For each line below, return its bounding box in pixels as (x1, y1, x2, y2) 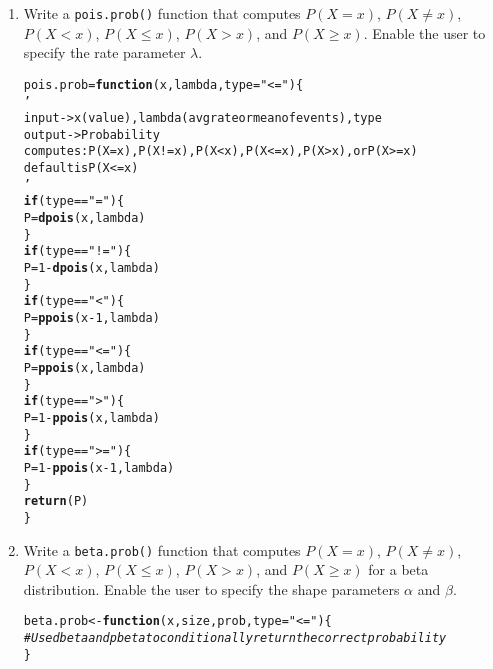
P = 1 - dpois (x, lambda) (23, 261, 160, 276)
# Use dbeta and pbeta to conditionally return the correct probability (23, 631, 447, 646)
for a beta (368, 559, 429, 580)
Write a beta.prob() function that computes (23, 539, 301, 560)
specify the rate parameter (23, 42, 186, 63)
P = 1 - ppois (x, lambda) (23, 410, 160, 425)
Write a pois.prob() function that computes (23, 3, 301, 23)
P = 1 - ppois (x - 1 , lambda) (23, 460, 175, 475)
